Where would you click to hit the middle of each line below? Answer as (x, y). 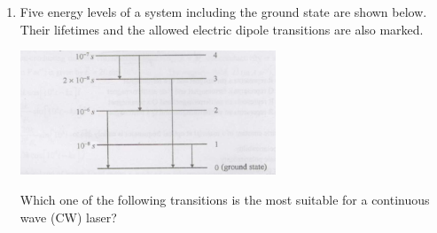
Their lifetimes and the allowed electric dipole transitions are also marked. (222, 29)
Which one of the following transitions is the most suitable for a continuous (225, 199)
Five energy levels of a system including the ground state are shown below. (223, 12)
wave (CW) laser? (68, 217)
